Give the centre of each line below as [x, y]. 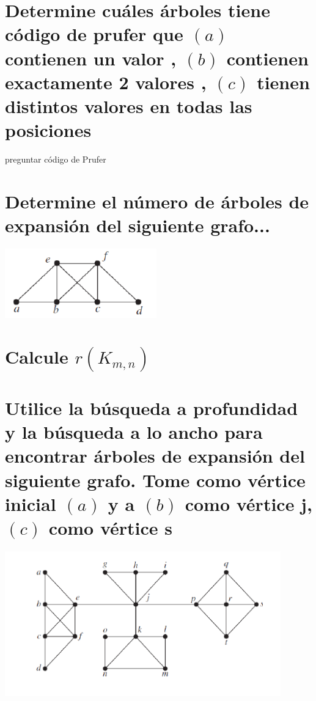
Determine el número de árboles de [157, 201]
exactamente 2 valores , [106, 82]
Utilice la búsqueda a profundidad [152, 407]
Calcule [37, 356]
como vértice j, [248, 503]
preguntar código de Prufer [56, 159]
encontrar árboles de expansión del [155, 456]
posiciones [48, 130]
